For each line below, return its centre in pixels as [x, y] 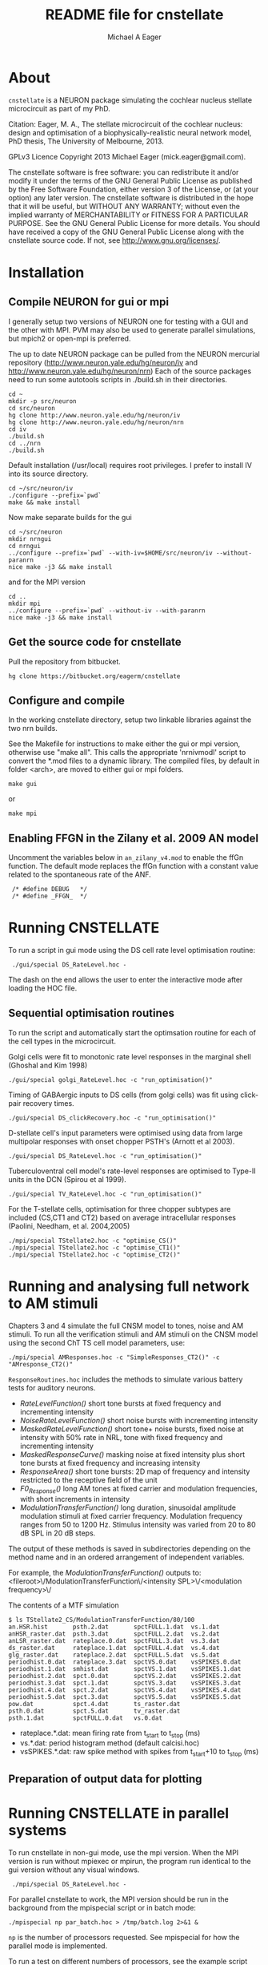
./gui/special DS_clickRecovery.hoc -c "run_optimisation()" [112, 1118]
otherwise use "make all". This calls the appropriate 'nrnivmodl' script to [127, 753]
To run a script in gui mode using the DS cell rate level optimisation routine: [132, 950]
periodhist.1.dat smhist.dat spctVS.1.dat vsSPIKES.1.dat [125, 1668]
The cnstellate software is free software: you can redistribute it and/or [124, 172]
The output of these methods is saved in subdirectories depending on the [129, 1548]
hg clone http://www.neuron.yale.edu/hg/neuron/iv [94, 415]
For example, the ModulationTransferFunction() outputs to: [105, 1572]
